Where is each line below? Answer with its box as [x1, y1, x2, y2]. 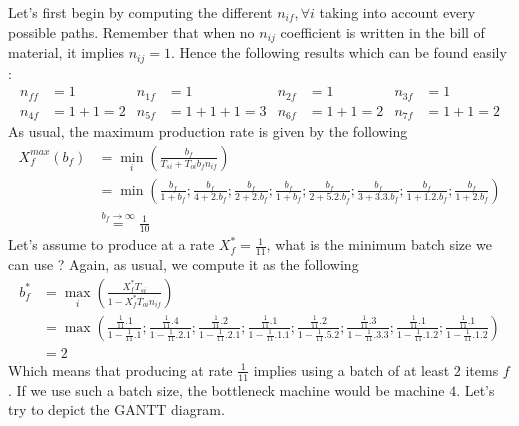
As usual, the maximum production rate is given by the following [8, 121, 408, 142]
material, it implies [8, 42, 125, 63]
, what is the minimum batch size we [266, 234, 492, 255]
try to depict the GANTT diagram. [8, 399, 225, 420]
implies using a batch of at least [253, 359, 450, 380]
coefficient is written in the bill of [280, 21, 485, 42]
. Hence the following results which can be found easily [170, 42, 507, 63]
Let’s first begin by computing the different [8, 2, 273, 22]
